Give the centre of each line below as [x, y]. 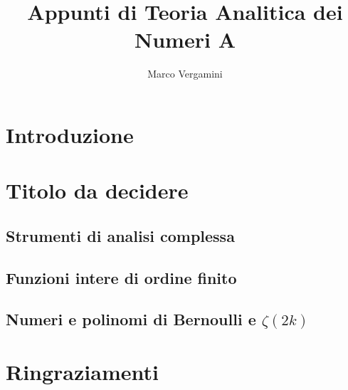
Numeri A [185, 39]
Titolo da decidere [97, 190]
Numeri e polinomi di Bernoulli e [131, 319]
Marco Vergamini [185, 74]
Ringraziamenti [82, 371]
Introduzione [70, 134]
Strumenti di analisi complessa [120, 235]
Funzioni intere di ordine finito [121, 277]
